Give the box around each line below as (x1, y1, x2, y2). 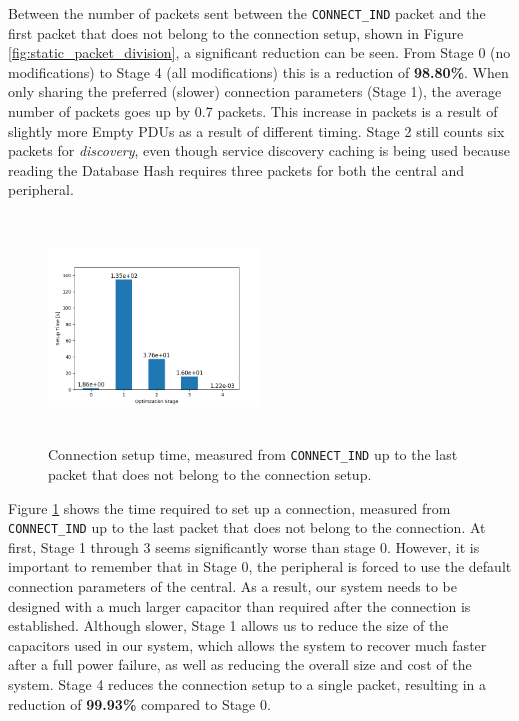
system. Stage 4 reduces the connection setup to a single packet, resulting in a (8, 674, 487, 695)
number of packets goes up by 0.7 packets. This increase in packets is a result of (8, 101, 498, 122)
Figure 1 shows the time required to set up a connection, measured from (8, 497, 451, 518)
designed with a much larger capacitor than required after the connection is (8, 595, 471, 616)
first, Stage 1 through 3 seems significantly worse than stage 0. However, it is (8, 536, 480, 557)
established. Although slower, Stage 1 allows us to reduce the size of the (8, 615, 449, 636)
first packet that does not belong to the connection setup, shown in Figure (8, 22, 464, 43)
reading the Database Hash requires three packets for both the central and (8, 159, 465, 180)
